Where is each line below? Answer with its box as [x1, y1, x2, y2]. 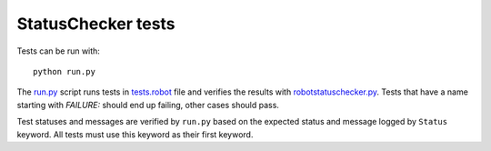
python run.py [33, 66, 95, 76]
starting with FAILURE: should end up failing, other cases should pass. [16, 99, 279, 110]
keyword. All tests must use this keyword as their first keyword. [16, 128, 254, 140]
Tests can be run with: [16, 45, 100, 56]
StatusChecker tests [16, 14, 176, 34]
